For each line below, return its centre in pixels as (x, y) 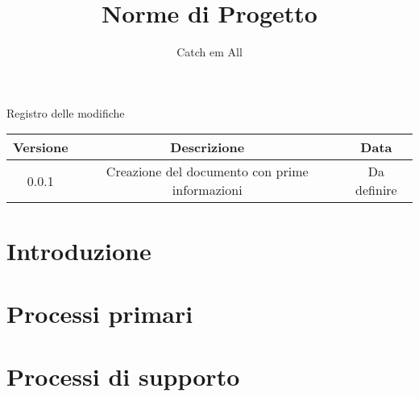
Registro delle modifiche (66, 112)
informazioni (207, 190)
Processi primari (100, 313)
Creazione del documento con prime (207, 172)
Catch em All (209, 52)
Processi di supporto (123, 376)
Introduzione (79, 250)
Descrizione (207, 147)
